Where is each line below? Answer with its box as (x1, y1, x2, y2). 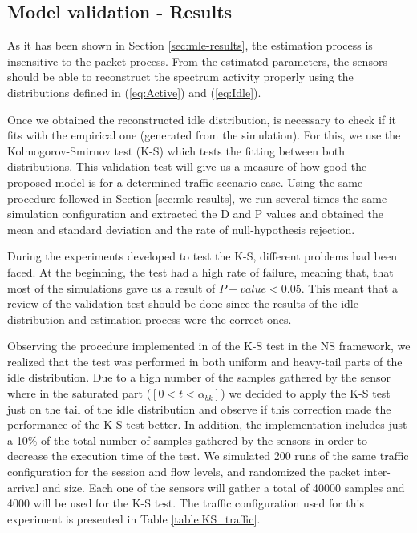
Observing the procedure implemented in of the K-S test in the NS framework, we (7, 337, 411, 354)
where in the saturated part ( (7, 385, 152, 402)
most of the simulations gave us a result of (7, 279, 216, 296)
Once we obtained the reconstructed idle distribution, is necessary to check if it (7, 111, 397, 127)
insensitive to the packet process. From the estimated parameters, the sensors (7, 52, 387, 69)
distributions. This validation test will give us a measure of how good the (7, 158, 367, 175)
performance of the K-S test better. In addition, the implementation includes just (7, 416, 407, 433)
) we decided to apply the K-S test (221, 385, 391, 402)
